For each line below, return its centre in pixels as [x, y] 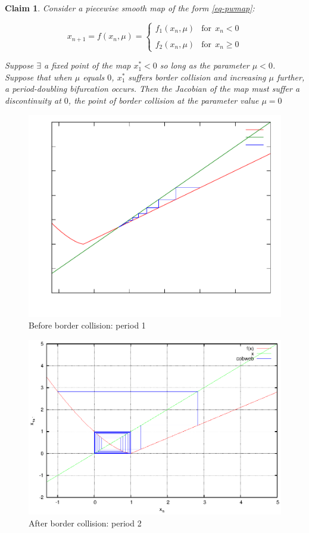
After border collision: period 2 [85, 523]
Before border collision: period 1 [87, 325]
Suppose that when [38, 77]
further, [291, 77]
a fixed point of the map [88, 65]
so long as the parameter [205, 65]
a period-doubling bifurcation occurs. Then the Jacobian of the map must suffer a [152, 89]
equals [94, 77]
